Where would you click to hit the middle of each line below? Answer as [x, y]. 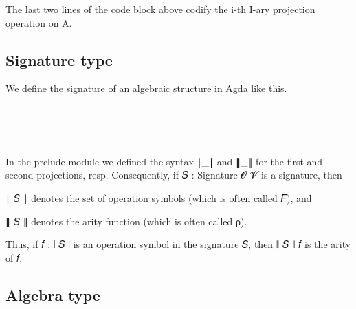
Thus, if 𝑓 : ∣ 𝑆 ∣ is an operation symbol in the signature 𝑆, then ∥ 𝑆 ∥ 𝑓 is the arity [178, 244]
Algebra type [53, 294]
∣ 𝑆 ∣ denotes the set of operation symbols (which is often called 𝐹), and [159, 197]
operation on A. [39, 22]
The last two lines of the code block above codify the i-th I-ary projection [160, 9]
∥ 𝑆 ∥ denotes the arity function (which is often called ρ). [126, 221]
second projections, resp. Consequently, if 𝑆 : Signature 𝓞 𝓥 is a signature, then [174, 175]
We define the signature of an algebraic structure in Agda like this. [146, 88]
